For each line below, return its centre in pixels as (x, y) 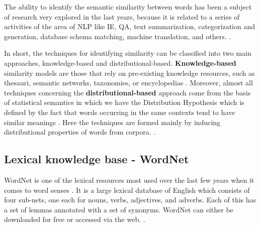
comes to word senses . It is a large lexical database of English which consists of (127, 190)
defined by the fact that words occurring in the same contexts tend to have (120, 112)
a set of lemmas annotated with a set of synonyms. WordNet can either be (119, 209)
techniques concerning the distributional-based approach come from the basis (127, 92)
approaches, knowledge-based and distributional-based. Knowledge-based (120, 63)
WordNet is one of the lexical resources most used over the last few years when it (129, 180)
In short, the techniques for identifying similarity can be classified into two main (128, 53)
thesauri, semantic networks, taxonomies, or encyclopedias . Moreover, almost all (128, 83)
